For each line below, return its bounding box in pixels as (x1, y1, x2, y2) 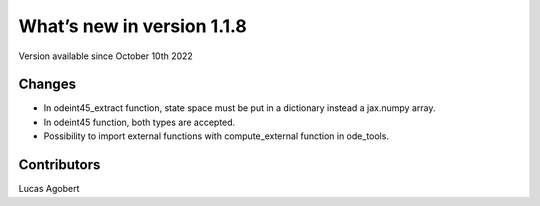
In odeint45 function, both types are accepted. (43, 116, 236, 128)
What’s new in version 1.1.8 (18, 15, 247, 37)
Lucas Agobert (18, 183, 80, 195)
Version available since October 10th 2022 (18, 50, 194, 62)
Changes (18, 76, 77, 93)
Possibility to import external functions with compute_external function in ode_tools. (43, 130, 390, 142)
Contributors (18, 156, 101, 174)
